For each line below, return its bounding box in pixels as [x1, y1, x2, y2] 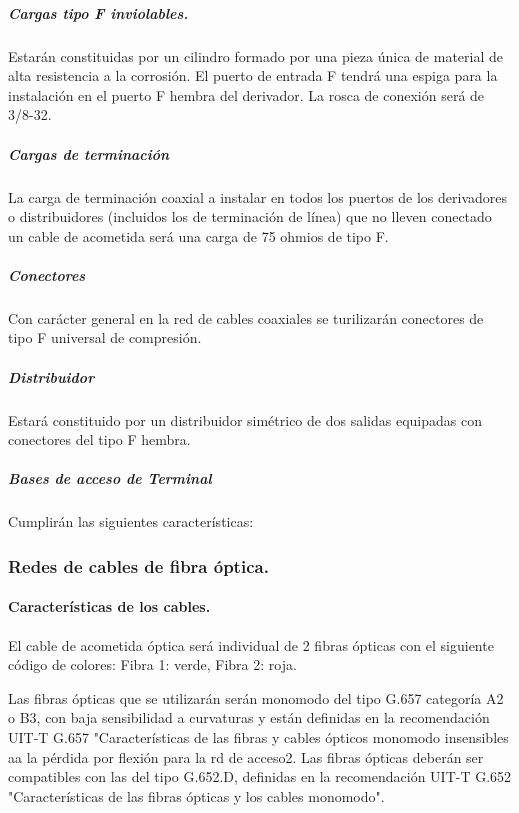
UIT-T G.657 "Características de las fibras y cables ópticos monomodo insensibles [8, 726, 509, 747]
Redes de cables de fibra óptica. [8, 553, 269, 578]
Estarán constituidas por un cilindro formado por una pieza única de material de [8, 45, 503, 66]
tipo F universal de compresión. [8, 327, 202, 348]
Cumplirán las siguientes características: [8, 511, 254, 532]
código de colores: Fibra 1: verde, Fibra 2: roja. [8, 654, 297, 675]
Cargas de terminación [8, 143, 170, 164]
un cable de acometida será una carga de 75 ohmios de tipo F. [8, 225, 389, 246]
